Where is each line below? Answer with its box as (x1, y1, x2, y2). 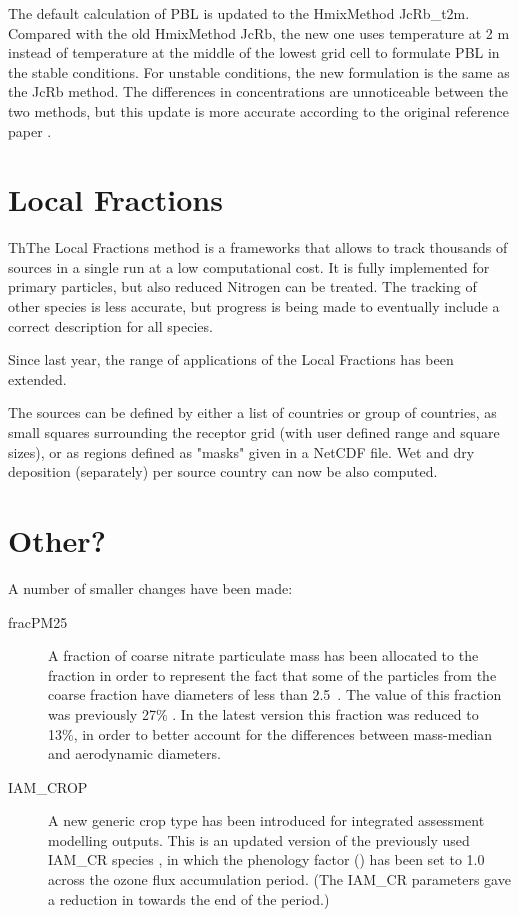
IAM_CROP (8, 776, 88, 797)
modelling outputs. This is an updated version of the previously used (48, 829, 470, 850)
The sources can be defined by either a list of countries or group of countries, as (8, 402, 497, 423)
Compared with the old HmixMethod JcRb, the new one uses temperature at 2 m (8, 22, 510, 43)
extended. (8, 368, 67, 389)
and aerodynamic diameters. (48, 743, 221, 764)
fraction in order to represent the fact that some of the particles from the (48, 664, 497, 685)
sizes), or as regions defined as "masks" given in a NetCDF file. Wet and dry (8, 441, 475, 462)
